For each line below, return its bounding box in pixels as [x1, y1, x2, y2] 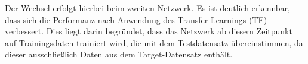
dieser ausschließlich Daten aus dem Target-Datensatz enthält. [5, 48, 233, 60]
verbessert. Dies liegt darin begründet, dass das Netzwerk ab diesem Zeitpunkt [5, 25, 292, 37]
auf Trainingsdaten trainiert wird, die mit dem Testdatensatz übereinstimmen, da [5, 36, 303, 49]
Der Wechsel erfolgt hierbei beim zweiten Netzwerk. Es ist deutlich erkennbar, [5, 2, 290, 14]
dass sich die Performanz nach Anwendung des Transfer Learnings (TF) [5, 13, 267, 25]
